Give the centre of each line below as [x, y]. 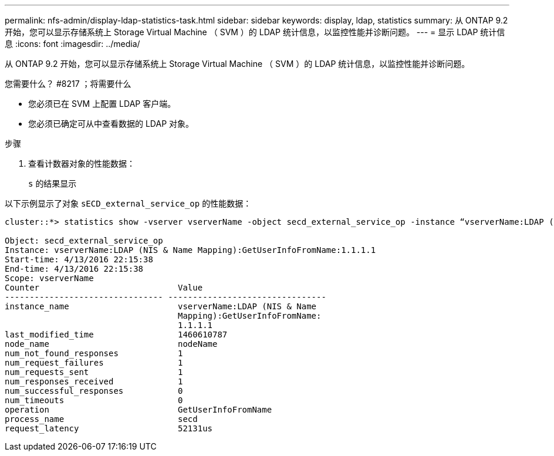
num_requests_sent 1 [94, 372]
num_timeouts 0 [94, 400]
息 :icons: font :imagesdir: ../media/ [72, 44]
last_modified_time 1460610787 [116, 335]
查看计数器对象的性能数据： [82, 163]
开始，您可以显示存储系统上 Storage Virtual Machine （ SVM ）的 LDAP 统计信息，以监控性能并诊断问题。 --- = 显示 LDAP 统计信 [255, 32]
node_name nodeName [111, 344]
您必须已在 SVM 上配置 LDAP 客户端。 [102, 104]
